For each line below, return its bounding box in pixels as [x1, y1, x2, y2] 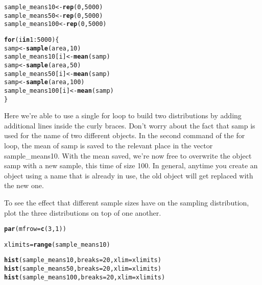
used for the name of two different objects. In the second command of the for [4, 130, 245, 141]
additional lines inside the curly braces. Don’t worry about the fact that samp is [4, 120, 255, 131]
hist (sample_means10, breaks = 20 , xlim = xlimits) [4, 256, 161, 264]
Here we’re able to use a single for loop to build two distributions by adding [4, 110, 242, 121]
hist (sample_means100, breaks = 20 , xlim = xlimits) [4, 273, 165, 281]
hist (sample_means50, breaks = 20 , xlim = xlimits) [4, 265, 161, 273]
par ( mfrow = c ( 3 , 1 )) [4, 225, 66, 233]
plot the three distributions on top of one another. [4, 207, 161, 218]
